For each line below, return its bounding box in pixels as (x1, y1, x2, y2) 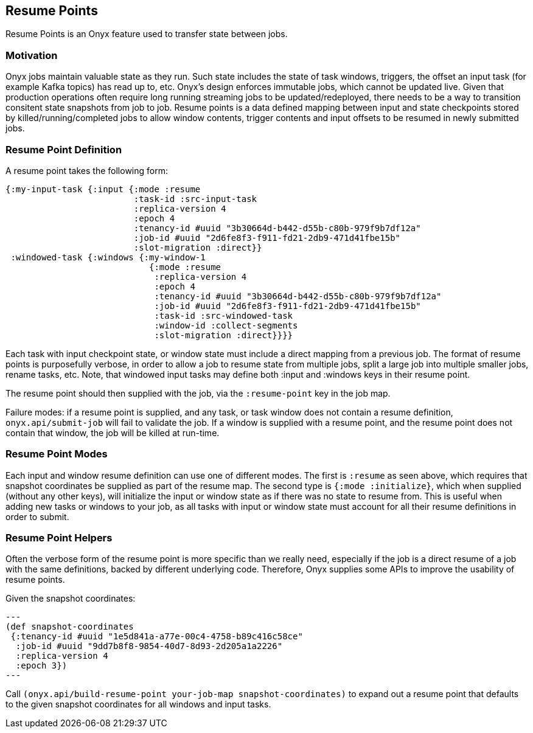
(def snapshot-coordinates (5, 622, 134, 632)
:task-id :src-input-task (133, 193, 257, 204)
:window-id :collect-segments (154, 320, 298, 330)
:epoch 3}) (15, 661, 68, 671)
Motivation (5, 49, 58, 61)
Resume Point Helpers (5, 532, 113, 544)
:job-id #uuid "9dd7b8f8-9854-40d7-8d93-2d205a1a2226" (15, 641, 283, 651)
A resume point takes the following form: (5, 165, 168, 176)
